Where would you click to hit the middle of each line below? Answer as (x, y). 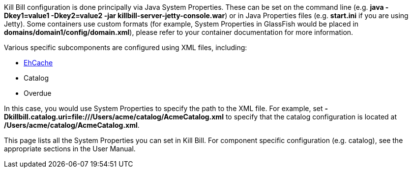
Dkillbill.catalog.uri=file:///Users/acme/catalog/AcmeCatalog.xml (114, 117)
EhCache (38, 63)
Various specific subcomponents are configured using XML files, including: (126, 47)
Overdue (38, 93)
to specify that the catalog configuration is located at (311, 117)
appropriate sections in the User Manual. (70, 149)
